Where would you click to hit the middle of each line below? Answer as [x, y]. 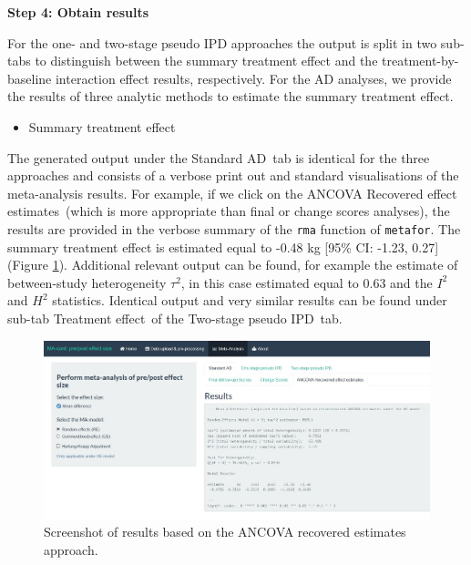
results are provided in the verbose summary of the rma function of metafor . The [234, 228]
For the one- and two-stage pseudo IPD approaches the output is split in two [222, 42]
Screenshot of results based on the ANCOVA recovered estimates [225, 532]
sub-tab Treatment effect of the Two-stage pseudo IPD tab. [175, 318]
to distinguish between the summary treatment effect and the [206, 61]
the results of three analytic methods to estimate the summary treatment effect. [230, 96]
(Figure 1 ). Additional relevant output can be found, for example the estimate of [233, 265]
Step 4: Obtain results [78, 12]
